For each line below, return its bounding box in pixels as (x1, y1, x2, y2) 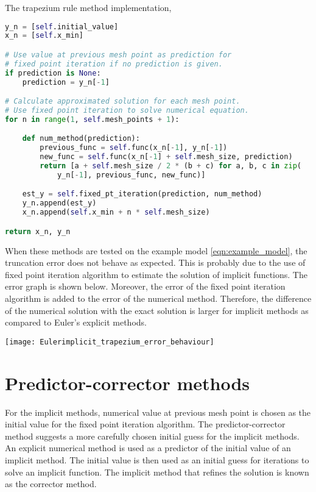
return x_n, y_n (5, 227, 71, 236)
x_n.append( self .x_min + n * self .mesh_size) (22, 208, 210, 217)
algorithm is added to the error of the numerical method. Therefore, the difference (5, 292, 312, 304)
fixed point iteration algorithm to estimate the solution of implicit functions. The (5, 268, 307, 280)
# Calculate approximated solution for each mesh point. (5, 97, 241, 106)
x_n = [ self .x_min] (5, 31, 83, 40)
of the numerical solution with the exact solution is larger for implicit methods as (5, 304, 309, 316)
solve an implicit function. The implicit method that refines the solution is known (5, 465, 309, 478)
